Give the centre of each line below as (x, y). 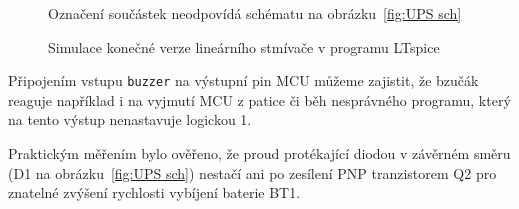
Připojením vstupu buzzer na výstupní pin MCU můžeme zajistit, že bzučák (243, 80)
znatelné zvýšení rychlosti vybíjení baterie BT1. (154, 192)
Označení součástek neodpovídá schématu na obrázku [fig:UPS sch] (255, 13)
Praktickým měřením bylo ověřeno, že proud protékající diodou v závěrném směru (259, 153)
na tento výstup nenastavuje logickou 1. (130, 119)
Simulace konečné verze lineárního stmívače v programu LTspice (244, 46)
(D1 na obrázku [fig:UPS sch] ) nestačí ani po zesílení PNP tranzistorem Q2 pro (252, 172)
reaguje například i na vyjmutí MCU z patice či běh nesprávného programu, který (259, 99)
